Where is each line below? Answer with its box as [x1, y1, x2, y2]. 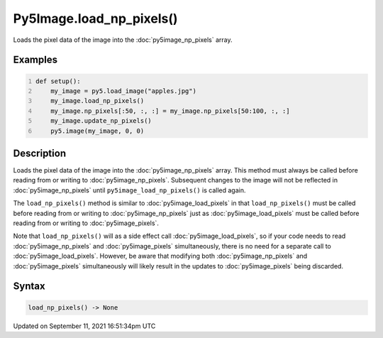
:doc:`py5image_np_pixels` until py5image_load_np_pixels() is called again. [13, 185, 246, 195]
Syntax [13, 280, 45, 293]
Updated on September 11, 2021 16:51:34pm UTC [13, 322, 156, 330]
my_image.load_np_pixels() [50, 97, 145, 105]
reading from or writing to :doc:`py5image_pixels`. [13, 219, 160, 227]
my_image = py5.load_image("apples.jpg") [50, 87, 196, 95]
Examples [13, 54, 58, 66]
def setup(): [35, 77, 81, 85]
